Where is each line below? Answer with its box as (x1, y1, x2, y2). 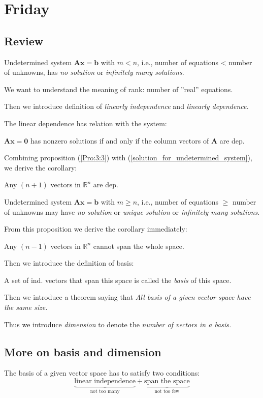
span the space (144, 378, 190, 385)
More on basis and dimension (4, 344, 161, 359)
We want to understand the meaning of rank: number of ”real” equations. (4, 83, 233, 94)
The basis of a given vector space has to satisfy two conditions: (4, 367, 200, 378)
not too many (90, 388, 120, 394)
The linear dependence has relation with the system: (4, 118, 167, 128)
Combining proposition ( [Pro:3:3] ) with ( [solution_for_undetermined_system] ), (4, 152, 252, 163)
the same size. (4, 302, 48, 312)
